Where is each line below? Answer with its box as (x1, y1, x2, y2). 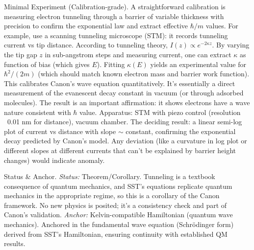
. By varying (212, 40, 250, 50)
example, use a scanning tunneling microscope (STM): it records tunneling (4, 30, 228, 40)
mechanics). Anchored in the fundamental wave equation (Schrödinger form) (4, 219, 234, 229)
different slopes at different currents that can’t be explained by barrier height (4, 145, 236, 155)
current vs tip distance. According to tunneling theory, (4, 40, 168, 50)
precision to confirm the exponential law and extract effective (4, 21, 188, 31)
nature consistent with (4, 107, 71, 117)
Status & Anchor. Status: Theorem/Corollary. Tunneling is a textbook (4, 171, 215, 182)
